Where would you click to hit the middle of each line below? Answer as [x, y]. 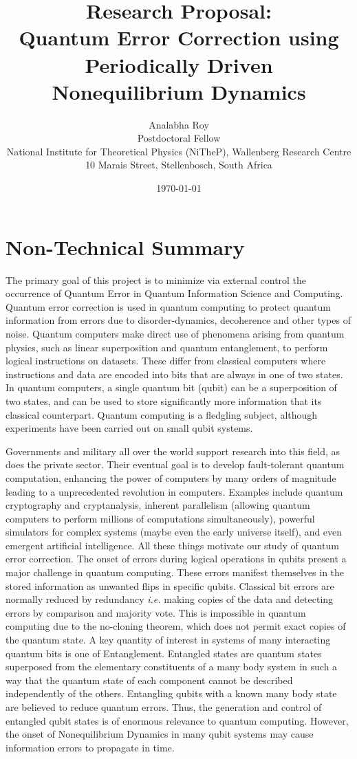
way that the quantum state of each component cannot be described [149, 680]
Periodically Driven [179, 64]
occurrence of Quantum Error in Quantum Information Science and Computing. [174, 293]
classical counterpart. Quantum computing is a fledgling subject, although [162, 414]
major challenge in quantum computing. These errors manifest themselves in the [175, 572]
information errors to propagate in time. [90, 747]
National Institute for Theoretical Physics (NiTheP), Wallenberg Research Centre [179, 151]
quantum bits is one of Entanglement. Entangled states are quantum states [164, 653]
